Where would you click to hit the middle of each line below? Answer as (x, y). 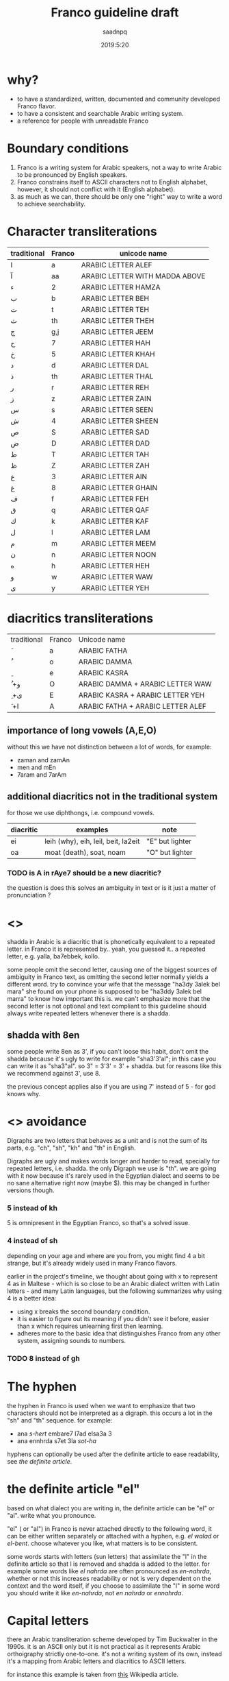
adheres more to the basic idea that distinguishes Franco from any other (119, 1333)
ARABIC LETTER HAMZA (121, 287)
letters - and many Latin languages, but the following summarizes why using (114, 1291)
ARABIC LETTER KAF (115, 521)
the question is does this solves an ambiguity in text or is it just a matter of (112, 888)
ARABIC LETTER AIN (114, 476)
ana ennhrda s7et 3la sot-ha (57, 1440)
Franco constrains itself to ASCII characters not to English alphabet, (112, 182)
